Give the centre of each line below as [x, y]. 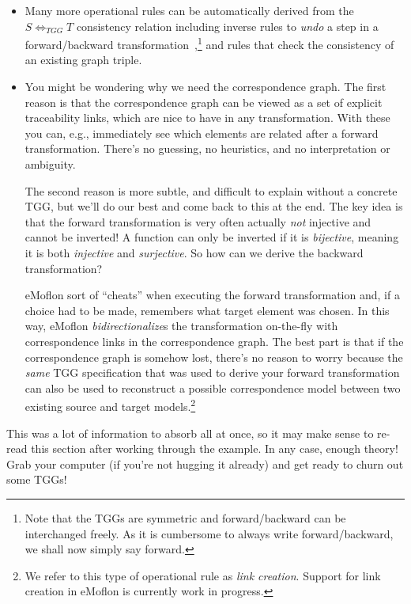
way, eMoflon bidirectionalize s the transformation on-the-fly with [181, 326]
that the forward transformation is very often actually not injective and [198, 221]
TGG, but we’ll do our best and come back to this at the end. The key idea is [214, 206]
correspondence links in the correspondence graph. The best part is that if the [214, 341]
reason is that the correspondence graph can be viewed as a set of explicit [204, 102]
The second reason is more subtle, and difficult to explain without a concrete [211, 190]
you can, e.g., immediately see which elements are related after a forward [202, 133]
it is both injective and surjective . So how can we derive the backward [194, 252]
